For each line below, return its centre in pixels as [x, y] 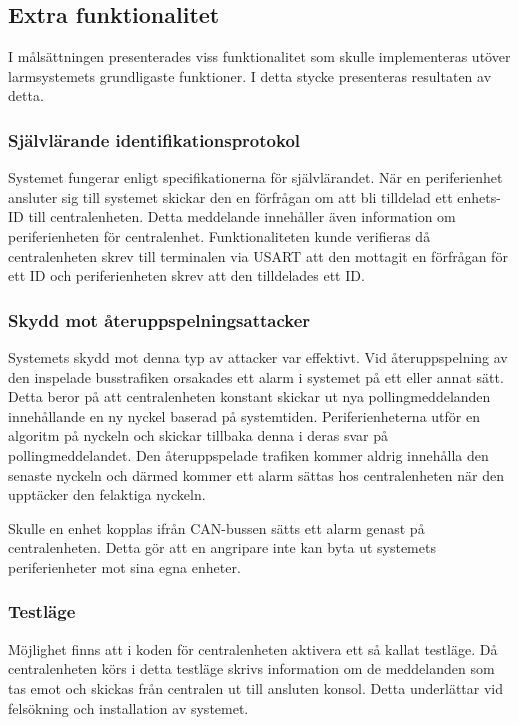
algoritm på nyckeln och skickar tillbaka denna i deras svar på [198, 435]
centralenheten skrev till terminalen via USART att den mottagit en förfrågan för [258, 255]
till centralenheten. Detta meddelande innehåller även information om [242, 216]
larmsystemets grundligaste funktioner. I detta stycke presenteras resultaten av [250, 75]
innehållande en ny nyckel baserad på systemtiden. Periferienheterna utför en [244, 415]
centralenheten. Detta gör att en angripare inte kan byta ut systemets [222, 547]
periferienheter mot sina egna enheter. [124, 566]
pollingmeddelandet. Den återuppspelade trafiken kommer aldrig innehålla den [248, 454]
